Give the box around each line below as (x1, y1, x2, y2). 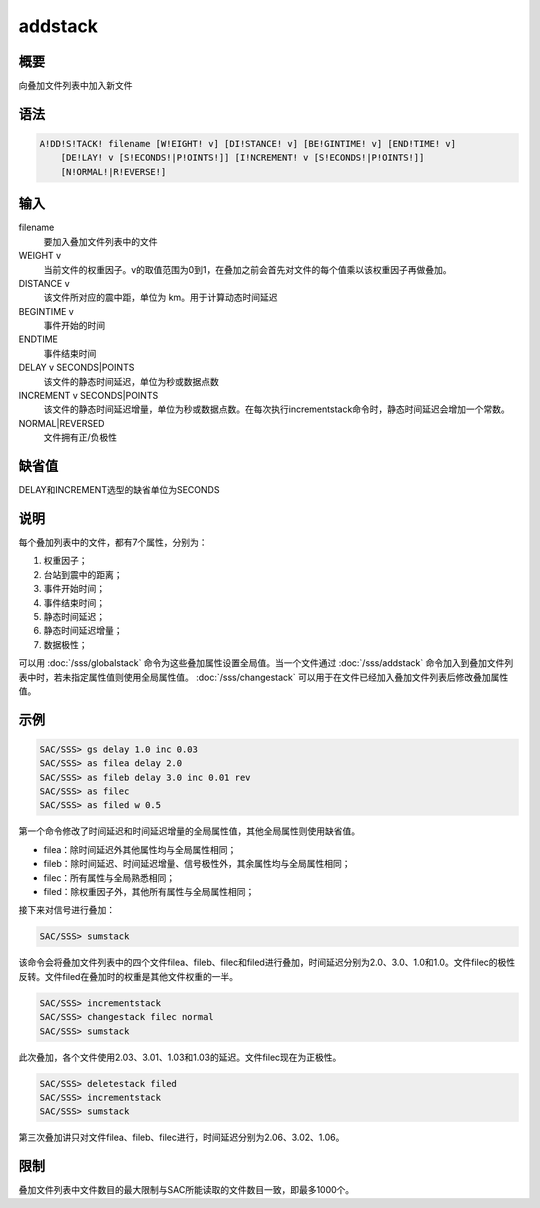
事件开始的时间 (43, 320, 105, 332)
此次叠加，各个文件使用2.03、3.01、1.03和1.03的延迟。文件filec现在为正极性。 (18, 1051, 342, 1063)
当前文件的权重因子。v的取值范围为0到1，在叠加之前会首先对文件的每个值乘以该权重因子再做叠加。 (43, 263, 452, 275)
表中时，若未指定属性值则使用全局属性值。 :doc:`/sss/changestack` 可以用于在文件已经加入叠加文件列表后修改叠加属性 (18, 671, 509, 683)
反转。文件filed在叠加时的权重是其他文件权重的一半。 (18, 970, 239, 982)
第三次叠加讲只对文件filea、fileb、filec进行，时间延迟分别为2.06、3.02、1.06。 (18, 1131, 345, 1144)
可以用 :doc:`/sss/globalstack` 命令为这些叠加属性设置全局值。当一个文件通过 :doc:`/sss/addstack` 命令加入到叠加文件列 (18, 657, 514, 669)
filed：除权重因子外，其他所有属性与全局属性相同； (43, 886, 255, 898)
